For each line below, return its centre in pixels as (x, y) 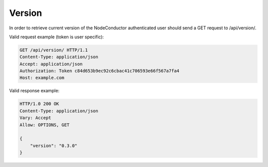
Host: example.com (42, 78)
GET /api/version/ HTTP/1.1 (54, 50)
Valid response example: (34, 91)
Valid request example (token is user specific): (57, 37)
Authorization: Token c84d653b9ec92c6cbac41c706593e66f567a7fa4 (100, 71)
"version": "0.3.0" (54, 146)
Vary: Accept (35, 118)
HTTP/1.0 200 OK (39, 104)
